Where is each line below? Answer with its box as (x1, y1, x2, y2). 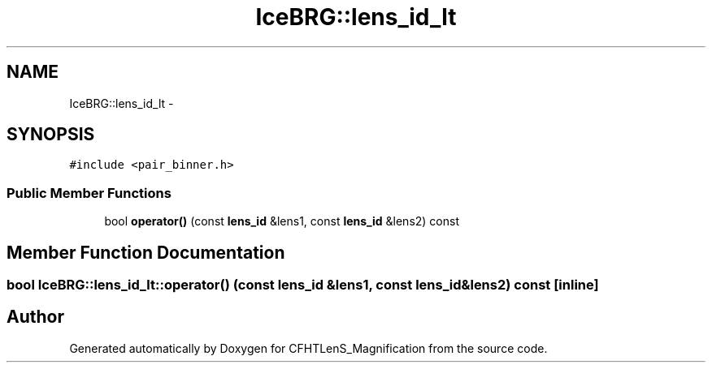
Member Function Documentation (7, 242, 285, 263)
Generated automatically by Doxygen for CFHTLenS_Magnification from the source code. (69, 341, 548, 355)
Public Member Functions (7, 184, 171, 201)
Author (7, 307, 64, 328)
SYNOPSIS (7, 124, 95, 145)
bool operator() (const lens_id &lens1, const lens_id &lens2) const (104, 214, 459, 229)
